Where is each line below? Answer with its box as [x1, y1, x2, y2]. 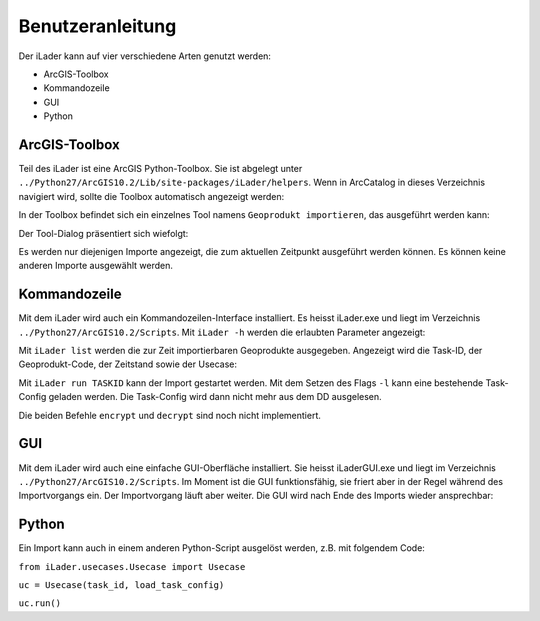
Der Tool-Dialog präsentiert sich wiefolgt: [18, 227, 189, 239]
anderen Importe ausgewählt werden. [18, 260, 174, 272]
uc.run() [18, 598, 62, 609]
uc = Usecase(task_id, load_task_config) [18, 579, 225, 590]
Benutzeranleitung [18, 15, 177, 37]
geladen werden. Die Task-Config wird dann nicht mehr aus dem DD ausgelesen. [48, 391, 382, 403]
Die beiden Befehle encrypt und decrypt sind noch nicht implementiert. [18, 409, 322, 421]
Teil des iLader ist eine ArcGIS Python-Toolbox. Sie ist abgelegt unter [18, 163, 303, 175]
